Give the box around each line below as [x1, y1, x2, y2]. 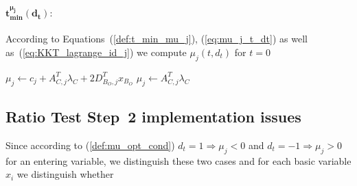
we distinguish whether [16, 167, 114, 181]
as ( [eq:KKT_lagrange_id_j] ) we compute [5, 44, 187, 59]
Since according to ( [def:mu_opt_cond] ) [5, 137, 175, 152]
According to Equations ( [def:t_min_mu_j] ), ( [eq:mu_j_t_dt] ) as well [5, 31, 308, 46]
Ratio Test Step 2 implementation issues [5, 105, 301, 127]
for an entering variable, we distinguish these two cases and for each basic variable [5, 153, 352, 168]
